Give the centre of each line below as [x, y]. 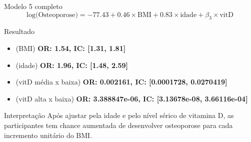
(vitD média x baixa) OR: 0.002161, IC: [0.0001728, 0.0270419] [121, 82]
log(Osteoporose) [52, 15]
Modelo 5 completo [33, 6]
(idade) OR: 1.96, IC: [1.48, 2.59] [72, 65]
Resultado [19, 31]
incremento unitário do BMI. [48, 135]
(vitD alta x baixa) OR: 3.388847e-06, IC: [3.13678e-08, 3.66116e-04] [132, 98]
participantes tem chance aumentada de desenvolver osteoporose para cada [118, 125]
